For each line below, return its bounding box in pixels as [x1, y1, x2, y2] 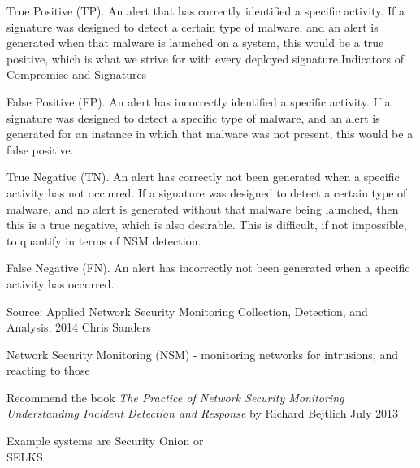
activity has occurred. [6, 275, 115, 292]
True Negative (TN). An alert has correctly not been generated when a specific [6, 168, 400, 185]
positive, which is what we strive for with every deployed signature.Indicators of [6, 50, 405, 67]
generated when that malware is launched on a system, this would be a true [6, 34, 384, 51]
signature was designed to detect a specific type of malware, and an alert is [6, 109, 380, 126]
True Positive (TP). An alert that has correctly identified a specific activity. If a [6, 2, 405, 19]
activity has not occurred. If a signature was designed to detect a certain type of [6, 184, 407, 201]
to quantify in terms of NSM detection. [6, 232, 201, 249]
